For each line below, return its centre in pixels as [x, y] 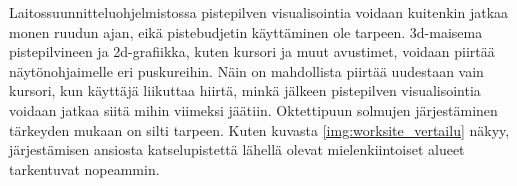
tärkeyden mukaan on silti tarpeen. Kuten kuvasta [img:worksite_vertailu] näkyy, [259, 129]
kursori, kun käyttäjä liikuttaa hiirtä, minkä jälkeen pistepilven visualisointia [245, 90]
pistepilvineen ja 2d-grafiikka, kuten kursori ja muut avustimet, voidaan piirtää [252, 51]
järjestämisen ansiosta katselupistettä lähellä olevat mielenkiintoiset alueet [237, 149]
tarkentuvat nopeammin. [84, 168]
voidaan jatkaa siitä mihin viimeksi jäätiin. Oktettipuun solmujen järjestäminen [253, 109]
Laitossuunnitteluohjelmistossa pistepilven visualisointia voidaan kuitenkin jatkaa [259, 12]
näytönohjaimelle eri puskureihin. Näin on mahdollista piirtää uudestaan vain [246, 70]
